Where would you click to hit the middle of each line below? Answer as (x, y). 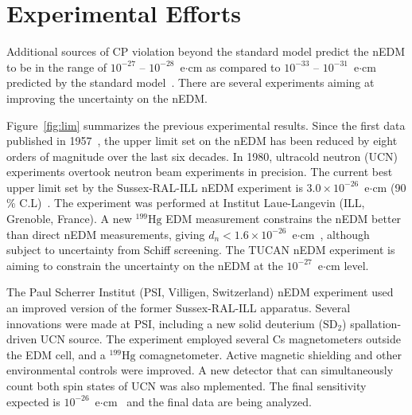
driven (22, 339)
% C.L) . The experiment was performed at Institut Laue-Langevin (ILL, (186, 203)
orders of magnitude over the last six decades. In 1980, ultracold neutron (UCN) (202, 156)
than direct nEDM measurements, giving (106, 234)
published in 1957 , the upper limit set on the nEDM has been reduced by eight (202, 141)
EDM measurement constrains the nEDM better (284, 219)
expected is (33, 401)
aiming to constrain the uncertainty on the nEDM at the (145, 265)
